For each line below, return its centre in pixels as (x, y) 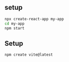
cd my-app (15, 24)
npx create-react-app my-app (34, 19)
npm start (15, 28)
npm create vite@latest (29, 55)
